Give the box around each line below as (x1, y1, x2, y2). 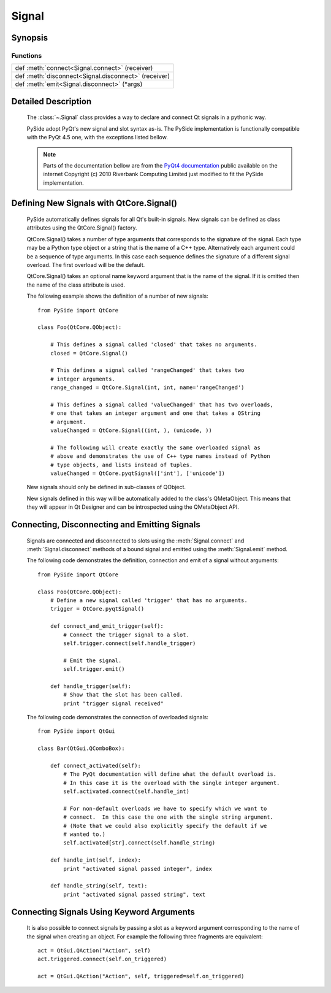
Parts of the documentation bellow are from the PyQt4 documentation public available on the (43, 161, 278, 169)
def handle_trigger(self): (50, 682, 132, 690)
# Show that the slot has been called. (63, 691, 183, 698)
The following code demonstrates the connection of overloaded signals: (26, 714, 208, 721)
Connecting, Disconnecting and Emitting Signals (11, 519, 200, 530)
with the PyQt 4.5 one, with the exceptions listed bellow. (26, 134, 168, 141)
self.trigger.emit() (63, 666, 125, 673)
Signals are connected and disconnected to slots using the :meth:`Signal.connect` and (26, 537, 245, 544)
